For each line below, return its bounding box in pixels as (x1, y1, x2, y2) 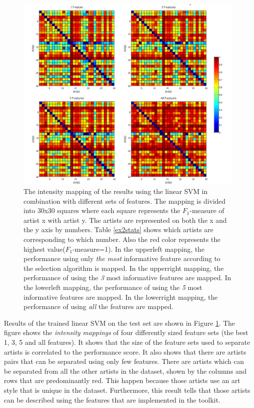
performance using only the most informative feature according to (24, 253, 221, 264)
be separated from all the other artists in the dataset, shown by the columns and (4, 365, 247, 376)
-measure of (189, 205, 225, 216)
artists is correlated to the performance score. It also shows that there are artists (4, 346, 247, 357)
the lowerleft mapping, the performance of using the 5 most (24, 282, 203, 292)
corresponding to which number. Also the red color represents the (24, 234, 221, 244)
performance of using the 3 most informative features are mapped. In (24, 272, 231, 283)
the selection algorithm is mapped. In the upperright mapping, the (24, 263, 224, 273)
